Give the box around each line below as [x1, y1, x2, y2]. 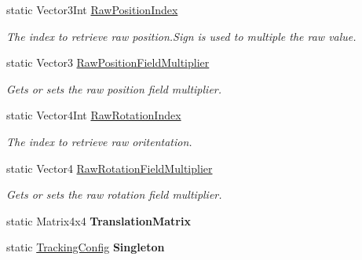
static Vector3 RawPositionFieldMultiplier [6, 54, 210, 71]
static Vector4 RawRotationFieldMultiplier [6, 159, 213, 176]
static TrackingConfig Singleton [6, 239, 165, 255]
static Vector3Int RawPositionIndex [6, 2, 178, 17]
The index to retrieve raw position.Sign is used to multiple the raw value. [6, 27, 357, 44]
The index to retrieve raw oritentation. [6, 133, 192, 149]
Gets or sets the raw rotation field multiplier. [6, 186, 222, 203]
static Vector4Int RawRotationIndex [6, 107, 181, 123]
